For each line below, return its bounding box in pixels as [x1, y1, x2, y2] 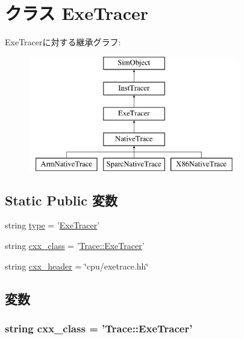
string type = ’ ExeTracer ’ [5, 219, 100, 231]
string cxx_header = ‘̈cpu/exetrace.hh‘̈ [5, 259, 149, 272]
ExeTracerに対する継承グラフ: [5, 36, 121, 48]
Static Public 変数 [5, 190, 117, 209]
